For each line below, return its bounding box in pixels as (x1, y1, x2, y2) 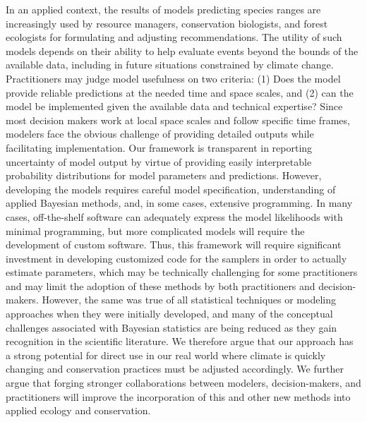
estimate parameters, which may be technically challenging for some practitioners (6, 265, 358, 279)
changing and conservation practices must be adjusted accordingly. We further (6, 361, 344, 376)
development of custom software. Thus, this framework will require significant (6, 237, 342, 252)
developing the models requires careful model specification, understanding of (6, 181, 336, 196)
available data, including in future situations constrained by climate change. (6, 57, 334, 72)
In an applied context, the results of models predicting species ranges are (6, 2, 321, 16)
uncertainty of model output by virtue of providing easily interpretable (6, 154, 312, 169)
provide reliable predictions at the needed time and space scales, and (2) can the (6, 85, 354, 100)
